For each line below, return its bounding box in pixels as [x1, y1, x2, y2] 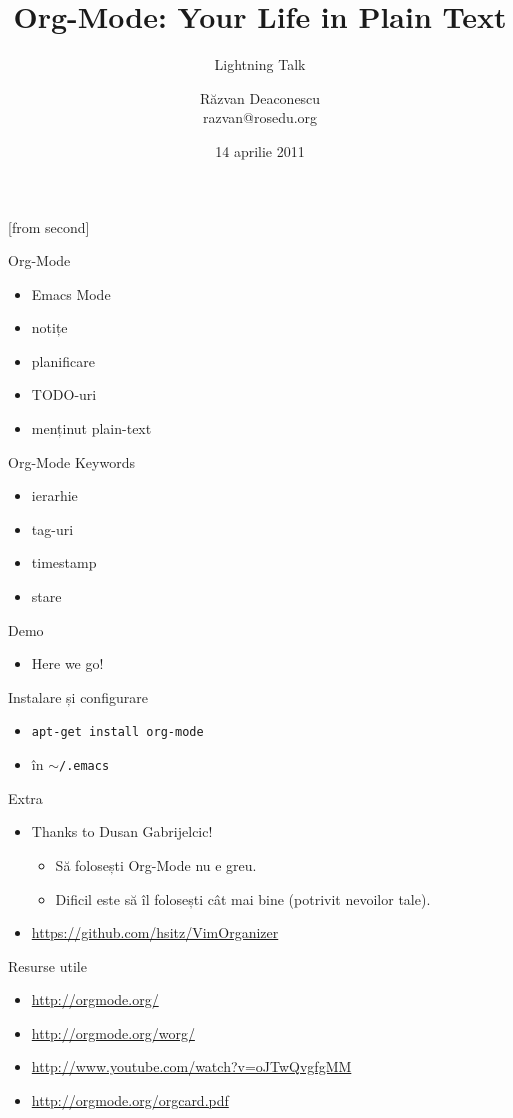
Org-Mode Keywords [8, 451, 135, 472]
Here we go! [31, 653, 104, 674]
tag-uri [31, 518, 74, 539]
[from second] [8, 216, 90, 237]
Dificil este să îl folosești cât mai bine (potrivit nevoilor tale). [55, 888, 431, 909]
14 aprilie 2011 [215, 140, 305, 161]
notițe [31, 317, 68, 338]
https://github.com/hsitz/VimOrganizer [31, 922, 279, 943]
